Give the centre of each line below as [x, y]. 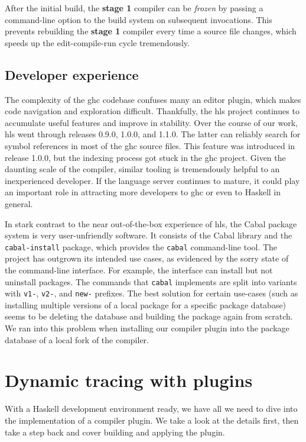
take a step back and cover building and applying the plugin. [115, 432]
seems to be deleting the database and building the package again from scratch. [149, 316]
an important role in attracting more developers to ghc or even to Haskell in [143, 192]
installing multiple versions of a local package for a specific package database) [146, 304]
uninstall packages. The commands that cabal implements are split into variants [151, 281]
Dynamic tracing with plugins [129, 380]
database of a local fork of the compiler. [77, 339]
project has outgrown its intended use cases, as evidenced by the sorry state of [147, 258]
